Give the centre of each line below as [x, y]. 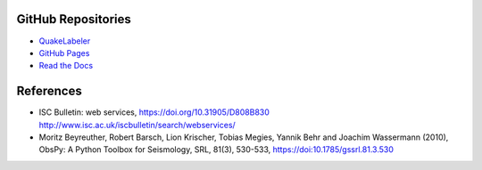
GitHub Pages [64, 53]
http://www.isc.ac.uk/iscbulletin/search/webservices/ [137, 125]
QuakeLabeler [65, 41]
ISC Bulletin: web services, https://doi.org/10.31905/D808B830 [154, 112]
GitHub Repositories [74, 19]
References [49, 91]
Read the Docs [66, 66]
